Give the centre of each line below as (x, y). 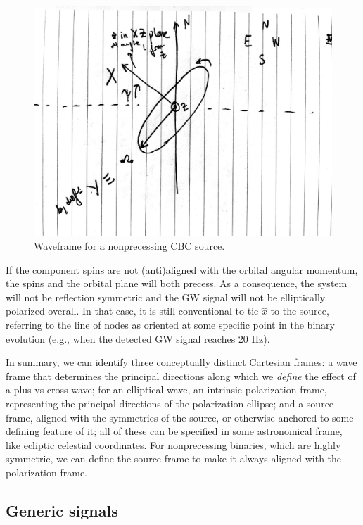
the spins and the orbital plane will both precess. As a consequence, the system (177, 283)
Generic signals (62, 510)
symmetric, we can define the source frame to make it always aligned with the (174, 458)
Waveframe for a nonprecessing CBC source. (129, 246)
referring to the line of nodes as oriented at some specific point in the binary (170, 325)
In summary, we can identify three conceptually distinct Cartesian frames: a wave (181, 362)
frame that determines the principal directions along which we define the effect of (181, 375)
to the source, (300, 311)
